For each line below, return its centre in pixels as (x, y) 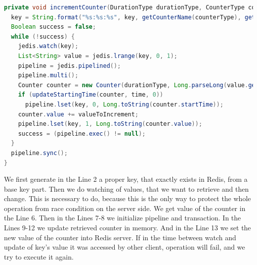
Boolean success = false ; (54, 27)
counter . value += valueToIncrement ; (78, 114)
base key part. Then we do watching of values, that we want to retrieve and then (127, 188)
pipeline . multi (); (48, 76)
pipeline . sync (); (39, 153)
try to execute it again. (39, 256)
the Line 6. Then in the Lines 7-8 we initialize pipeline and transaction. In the (123, 218)
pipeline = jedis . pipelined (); (69, 66)
